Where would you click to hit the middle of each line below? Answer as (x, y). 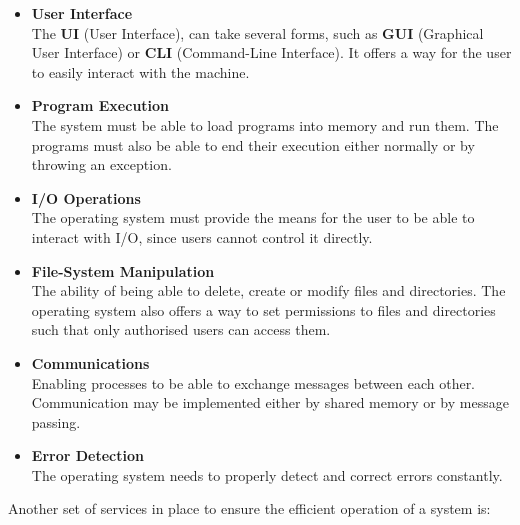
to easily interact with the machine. (140, 71)
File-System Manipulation (123, 270)
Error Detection (87, 455)
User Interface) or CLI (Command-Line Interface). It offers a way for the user (271, 52)
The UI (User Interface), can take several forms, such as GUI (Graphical (257, 32)
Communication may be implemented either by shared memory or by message (270, 402)
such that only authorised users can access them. (181, 329)
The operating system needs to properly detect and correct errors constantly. (267, 474)
